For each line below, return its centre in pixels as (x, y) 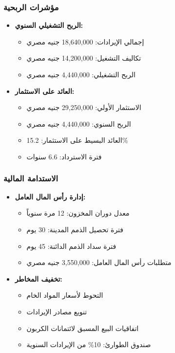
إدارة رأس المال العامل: (50, 196)
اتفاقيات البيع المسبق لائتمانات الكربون (83, 328)
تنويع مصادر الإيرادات (57, 311)
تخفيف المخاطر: (39, 278)
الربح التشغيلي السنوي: (49, 25)
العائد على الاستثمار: (45, 91)
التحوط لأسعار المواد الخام (65, 295)
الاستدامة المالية (31, 178)
